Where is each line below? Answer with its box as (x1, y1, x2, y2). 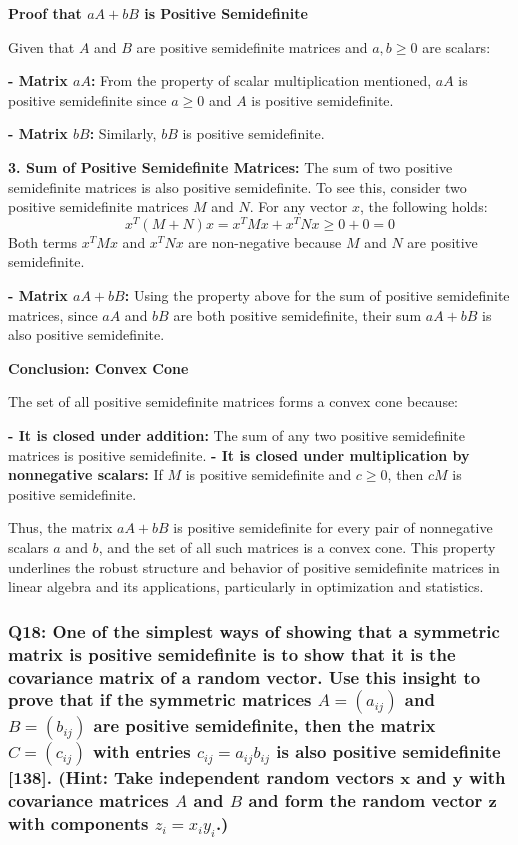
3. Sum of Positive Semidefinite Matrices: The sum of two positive (8, 156, 453, 177)
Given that (8, 36, 75, 57)
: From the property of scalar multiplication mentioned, (90, 70, 432, 91)
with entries (92, 739, 191, 764)
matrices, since (8, 304, 98, 325)
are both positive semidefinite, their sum (173, 304, 422, 325)
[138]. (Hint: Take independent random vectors (8, 765, 394, 790)
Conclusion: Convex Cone (8, 357, 189, 378)
